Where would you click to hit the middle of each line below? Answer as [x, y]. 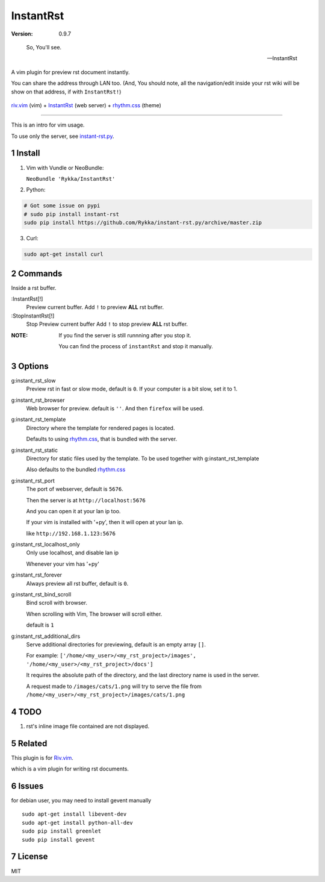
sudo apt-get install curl [63, 254]
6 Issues [27, 786]
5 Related [29, 743]
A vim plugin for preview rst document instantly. [70, 72]
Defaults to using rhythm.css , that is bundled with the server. [102, 439]
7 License [29, 856]
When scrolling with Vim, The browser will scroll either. [94, 614]
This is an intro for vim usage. [48, 125]
